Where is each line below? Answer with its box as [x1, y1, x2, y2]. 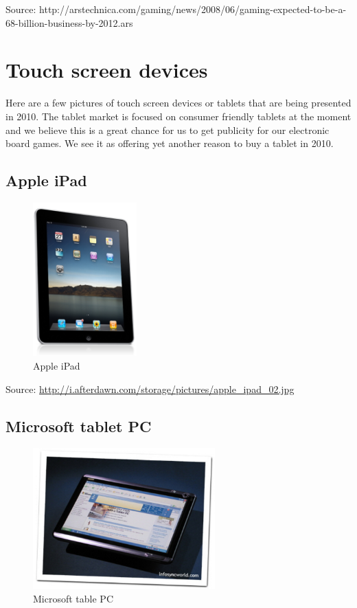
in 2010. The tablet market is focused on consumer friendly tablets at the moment [5, 109, 352, 123]
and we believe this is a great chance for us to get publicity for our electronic [5, 122, 330, 137]
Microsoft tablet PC [5, 415, 152, 436]
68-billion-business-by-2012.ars [5, 15, 133, 30]
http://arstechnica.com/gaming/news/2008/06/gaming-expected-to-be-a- [39, 2, 347, 16]
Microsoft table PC [33, 591, 113, 605]
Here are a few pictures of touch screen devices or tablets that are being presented [5, 95, 352, 110]
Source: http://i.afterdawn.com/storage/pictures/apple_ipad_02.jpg [5, 381, 295, 396]
